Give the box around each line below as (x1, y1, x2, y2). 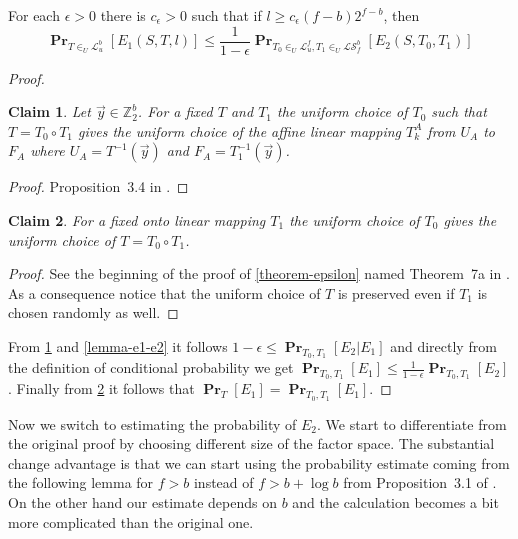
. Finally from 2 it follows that (8, 378, 195, 399)
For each (8, 5, 60, 25)
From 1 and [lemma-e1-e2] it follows (8, 336, 228, 356)
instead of (193, 472, 254, 493)
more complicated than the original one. (8, 511, 254, 532)
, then (383, 5, 420, 25)
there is (100, 5, 146, 25)
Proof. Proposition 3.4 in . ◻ (8, 176, 189, 197)
